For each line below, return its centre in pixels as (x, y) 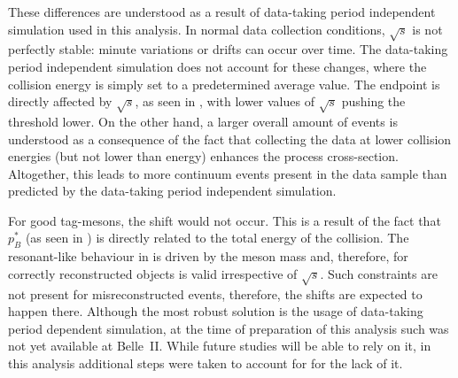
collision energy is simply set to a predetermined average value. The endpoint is (224, 84)
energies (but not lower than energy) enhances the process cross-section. (203, 156)
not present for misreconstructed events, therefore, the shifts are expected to (215, 293)
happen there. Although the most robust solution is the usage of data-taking (216, 311)
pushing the (373, 101)
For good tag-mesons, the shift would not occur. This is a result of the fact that (225, 220)
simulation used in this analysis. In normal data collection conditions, (197, 29)
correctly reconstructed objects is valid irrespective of (153, 273)
